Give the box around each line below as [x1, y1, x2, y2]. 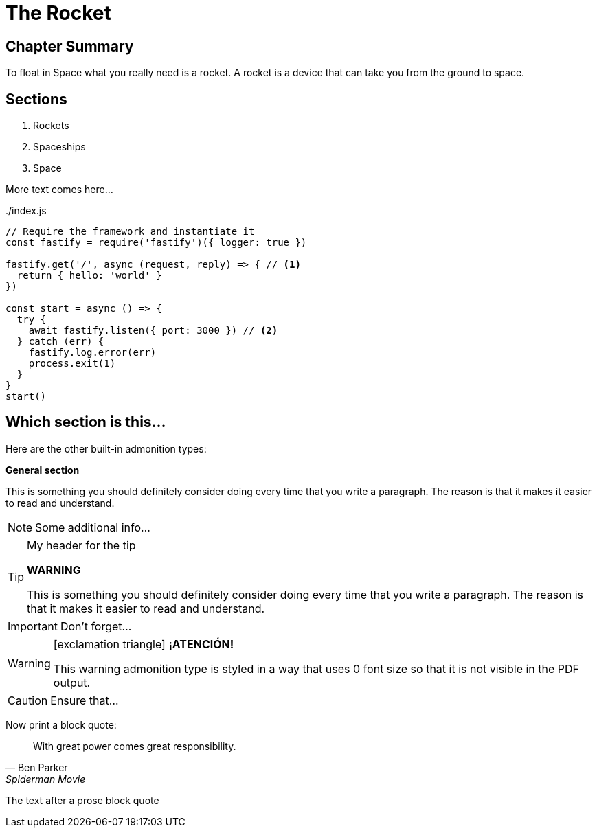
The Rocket [5, 1, 111, 25]
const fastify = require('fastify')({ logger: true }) [5, 237, 307, 249]
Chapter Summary [5, 37, 134, 55]
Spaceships [33, 141, 86, 153]
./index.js [5, 205, 47, 217]
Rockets [33, 119, 69, 132]
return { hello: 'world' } [16, 270, 162, 282]
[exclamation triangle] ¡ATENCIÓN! [53, 637, 234, 651]
